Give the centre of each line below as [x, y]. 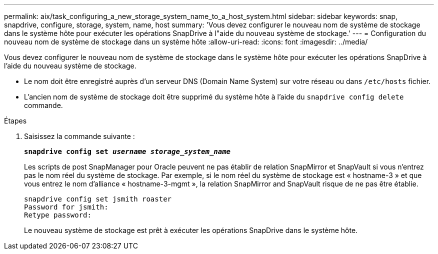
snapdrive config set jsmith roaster [98, 199]
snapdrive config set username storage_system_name [127, 151]
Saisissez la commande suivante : [79, 136]
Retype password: [58, 215]
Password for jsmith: [66, 207]
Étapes [15, 121]
